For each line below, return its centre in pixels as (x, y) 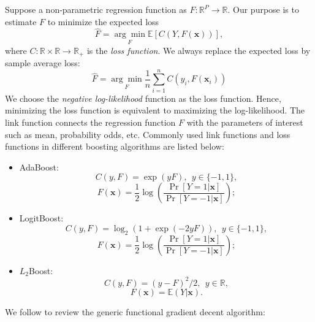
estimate (21, 21)
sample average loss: (43, 63)
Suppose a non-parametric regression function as (96, 9)
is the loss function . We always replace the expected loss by (199, 50)
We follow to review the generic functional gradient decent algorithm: (135, 311)
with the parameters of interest (245, 122)
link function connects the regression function (90, 122)
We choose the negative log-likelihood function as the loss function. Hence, (143, 98)
